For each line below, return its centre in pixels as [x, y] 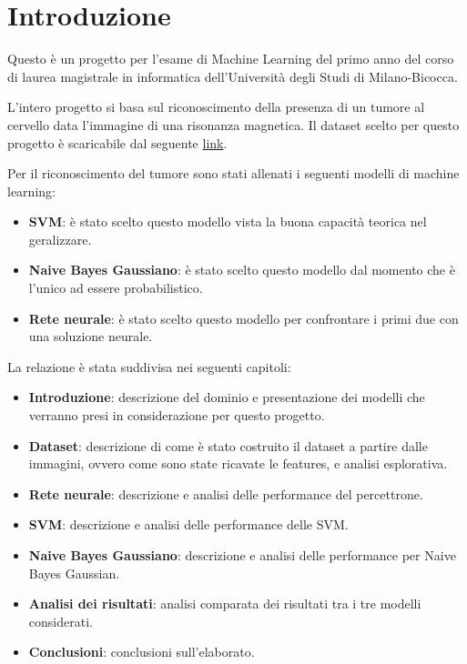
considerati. [61, 621]
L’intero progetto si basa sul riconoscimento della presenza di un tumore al [216, 107]
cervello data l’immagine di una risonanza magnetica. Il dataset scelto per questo [233, 124]
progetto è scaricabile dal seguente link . [117, 142]
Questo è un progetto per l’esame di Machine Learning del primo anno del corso [231, 59]
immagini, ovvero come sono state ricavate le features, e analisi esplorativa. [238, 463]
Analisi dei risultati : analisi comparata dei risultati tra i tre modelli [225, 604]
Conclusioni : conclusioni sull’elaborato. [142, 652]
